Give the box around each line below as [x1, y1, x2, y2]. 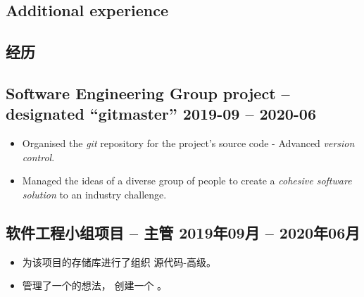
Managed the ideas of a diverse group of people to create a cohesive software [22, 173, 352, 188]
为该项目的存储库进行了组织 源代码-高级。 [22, 254, 217, 269]
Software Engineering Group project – [6, 82, 290, 103]
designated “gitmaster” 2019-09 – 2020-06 [6, 103, 316, 125]
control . [22, 149, 55, 164]
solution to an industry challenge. [22, 187, 167, 201]
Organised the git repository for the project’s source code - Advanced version [22, 136, 355, 151]
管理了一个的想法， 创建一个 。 [22, 278, 168, 293]
